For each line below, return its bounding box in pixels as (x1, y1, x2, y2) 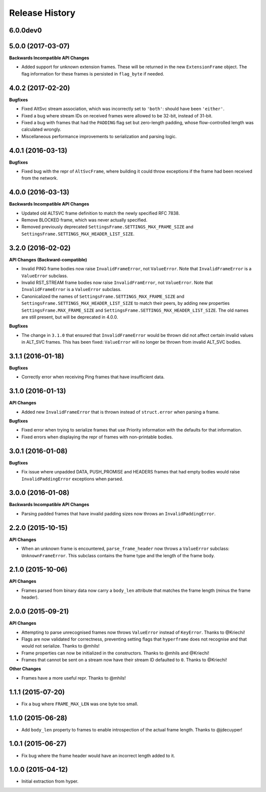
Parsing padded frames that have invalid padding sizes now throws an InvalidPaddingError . (21, 510, 216, 516)
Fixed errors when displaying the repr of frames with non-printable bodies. (21, 434, 173, 440)
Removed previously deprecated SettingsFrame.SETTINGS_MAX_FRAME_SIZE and (21, 224, 194, 230)
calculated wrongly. (21, 126, 62, 133)
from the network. (21, 175, 58, 181)
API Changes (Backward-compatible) (9, 256, 87, 262)
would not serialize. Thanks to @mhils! (21, 643, 100, 649)
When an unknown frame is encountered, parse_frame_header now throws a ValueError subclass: (21, 545, 230, 552)
